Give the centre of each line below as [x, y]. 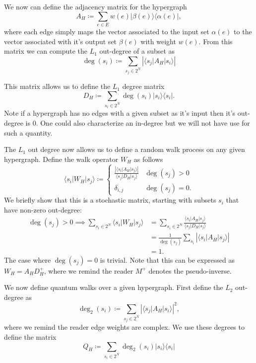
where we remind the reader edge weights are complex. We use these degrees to [124, 327]
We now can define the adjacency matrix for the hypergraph [96, 6]
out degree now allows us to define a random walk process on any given [136, 149]
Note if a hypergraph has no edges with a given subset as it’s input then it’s [120, 113]
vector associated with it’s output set [61, 41]
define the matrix [30, 337]
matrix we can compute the [46, 51]
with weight [158, 41]
